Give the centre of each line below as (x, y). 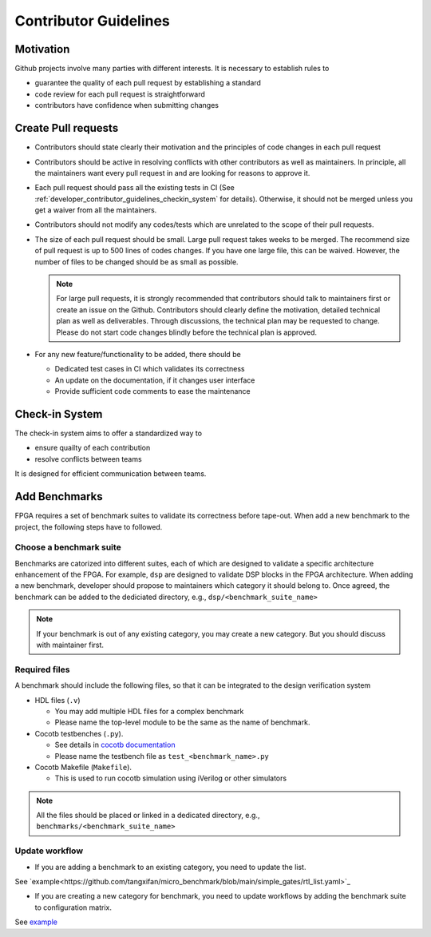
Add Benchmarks (59, 496)
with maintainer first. (70, 645)
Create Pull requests (67, 128)
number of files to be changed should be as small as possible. (136, 262)
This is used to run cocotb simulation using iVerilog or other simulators (171, 778)
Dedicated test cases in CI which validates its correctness (150, 369)
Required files (42, 669)
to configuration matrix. (73, 907)
